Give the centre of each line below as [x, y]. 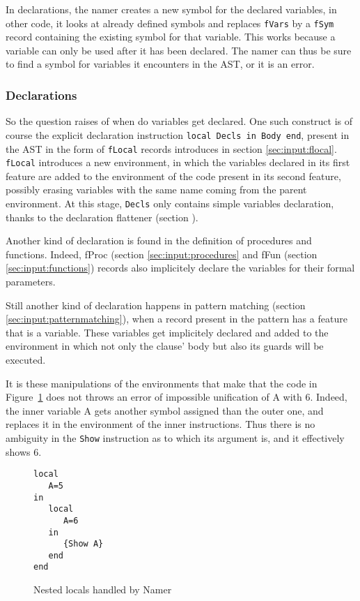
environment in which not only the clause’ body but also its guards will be [165, 346]
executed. [26, 359]
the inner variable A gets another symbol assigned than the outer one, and [165, 410]
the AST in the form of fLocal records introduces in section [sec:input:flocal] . [171, 148]
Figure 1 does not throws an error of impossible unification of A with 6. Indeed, [177, 397]
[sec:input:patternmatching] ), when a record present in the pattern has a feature [177, 319]
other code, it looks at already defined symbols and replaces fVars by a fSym [170, 23]
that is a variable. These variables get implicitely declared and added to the [167, 332]
